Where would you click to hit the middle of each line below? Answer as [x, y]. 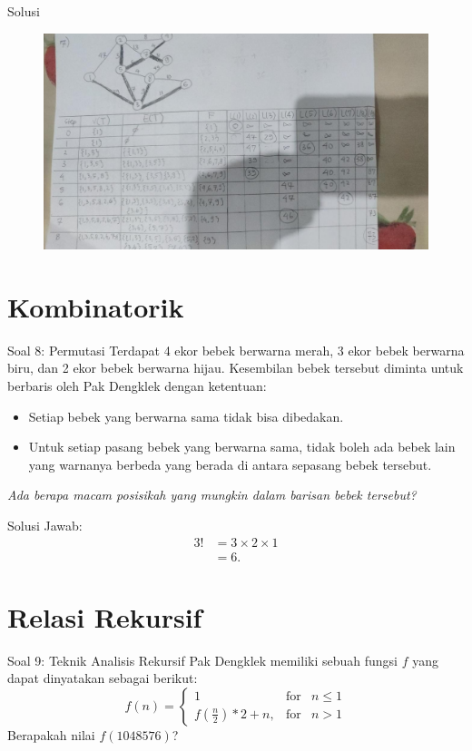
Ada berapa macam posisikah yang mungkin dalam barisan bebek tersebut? [212, 495]
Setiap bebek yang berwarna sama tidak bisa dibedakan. [186, 416]
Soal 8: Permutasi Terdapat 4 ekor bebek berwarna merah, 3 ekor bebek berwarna [236, 350]
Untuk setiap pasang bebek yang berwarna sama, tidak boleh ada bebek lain [242, 447]
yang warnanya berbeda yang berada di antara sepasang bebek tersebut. [230, 464]
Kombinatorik [96, 306]
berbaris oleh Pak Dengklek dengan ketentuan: [137, 385]
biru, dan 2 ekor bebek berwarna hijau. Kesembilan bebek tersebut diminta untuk [236, 368]
